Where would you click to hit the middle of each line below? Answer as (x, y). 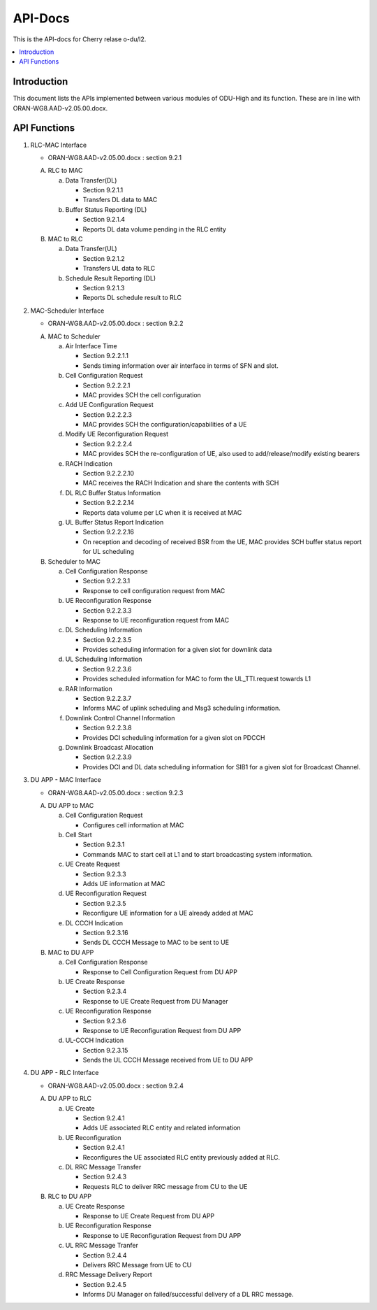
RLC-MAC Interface (59, 145)
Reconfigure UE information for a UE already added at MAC (168, 913)
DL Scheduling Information (104, 630)
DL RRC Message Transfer (103, 1167)
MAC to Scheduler (74, 336)
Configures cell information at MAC (133, 825)
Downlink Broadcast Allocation (109, 747)
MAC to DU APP (71, 952)
